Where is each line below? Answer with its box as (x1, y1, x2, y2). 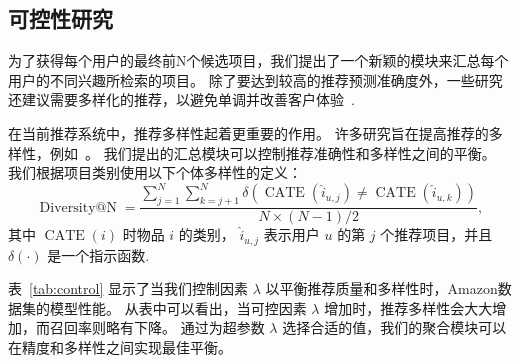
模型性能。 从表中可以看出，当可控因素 (49, 297, 307, 318)
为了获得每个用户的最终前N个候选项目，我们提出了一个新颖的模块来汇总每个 (8, 50, 509, 71)
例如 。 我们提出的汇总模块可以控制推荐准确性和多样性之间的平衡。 (49, 142, 496, 163)
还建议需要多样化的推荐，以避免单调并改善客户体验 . (8, 89, 355, 110)
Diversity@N (39, 200, 117, 215)
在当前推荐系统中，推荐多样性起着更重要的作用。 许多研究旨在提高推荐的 (8, 122, 489, 143)
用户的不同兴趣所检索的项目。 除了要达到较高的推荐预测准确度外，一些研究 (8, 69, 503, 90)
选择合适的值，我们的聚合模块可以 (282, 317, 507, 338)
